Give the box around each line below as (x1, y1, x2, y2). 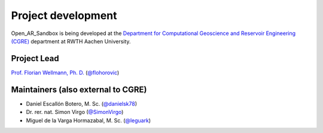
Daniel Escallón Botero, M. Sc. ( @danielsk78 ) (26, 100, 138, 107)
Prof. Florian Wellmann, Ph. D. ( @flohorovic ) (11, 69, 120, 76)
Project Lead (11, 53, 59, 64)
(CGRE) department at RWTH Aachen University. (11, 37, 131, 45)
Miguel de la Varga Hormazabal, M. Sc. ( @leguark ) (26, 116, 151, 124)
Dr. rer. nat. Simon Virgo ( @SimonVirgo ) (26, 109, 124, 116)
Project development (11, 9, 117, 22)
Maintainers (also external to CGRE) (11, 84, 147, 94)
